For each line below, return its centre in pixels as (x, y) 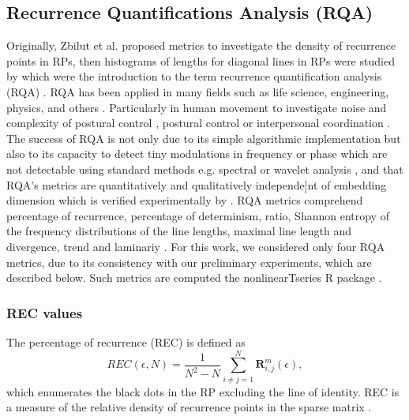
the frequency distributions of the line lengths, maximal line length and (179, 231)
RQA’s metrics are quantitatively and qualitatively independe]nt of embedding (197, 184)
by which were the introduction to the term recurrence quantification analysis (194, 76)
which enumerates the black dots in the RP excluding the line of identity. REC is (203, 391)
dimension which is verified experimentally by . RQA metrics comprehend (185, 200)
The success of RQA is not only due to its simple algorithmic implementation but (204, 138)
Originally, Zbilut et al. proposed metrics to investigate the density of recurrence (201, 45)
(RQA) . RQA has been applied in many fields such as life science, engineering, (198, 91)
